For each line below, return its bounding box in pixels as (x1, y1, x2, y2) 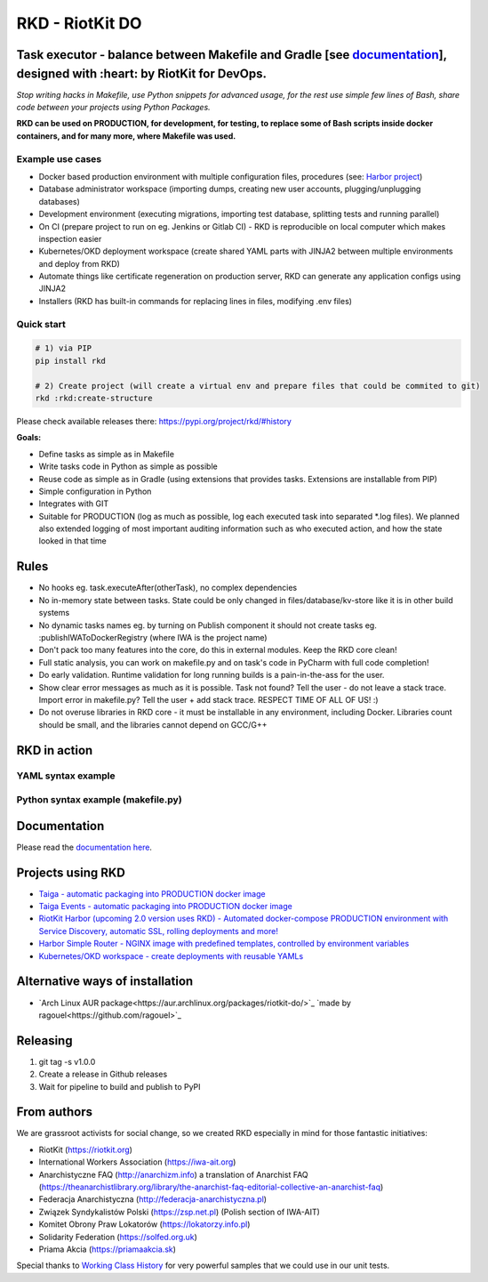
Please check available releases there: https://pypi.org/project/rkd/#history (16, 415, 292, 426)
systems (38, 608, 70, 618)
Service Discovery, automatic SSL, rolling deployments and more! (38, 925, 279, 936)
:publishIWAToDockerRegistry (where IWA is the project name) (38, 632, 268, 642)
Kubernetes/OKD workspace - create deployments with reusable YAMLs (38, 950, 304, 961)
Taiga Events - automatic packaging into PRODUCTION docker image (38, 901, 292, 912)
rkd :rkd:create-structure (35, 392, 153, 403)
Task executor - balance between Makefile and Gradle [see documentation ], (16, 47, 448, 62)
